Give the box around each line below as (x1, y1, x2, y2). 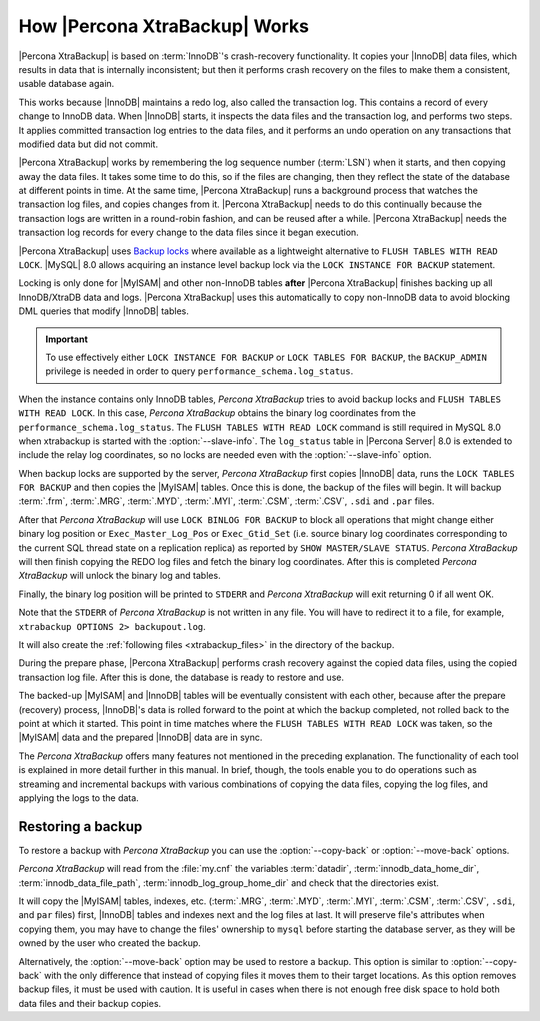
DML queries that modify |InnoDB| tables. (18, 305, 190, 317)
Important (45, 333, 89, 345)
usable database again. (18, 78, 115, 90)
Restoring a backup (18, 818, 143, 835)
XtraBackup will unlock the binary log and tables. (18, 570, 221, 582)
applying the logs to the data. (18, 791, 139, 804)
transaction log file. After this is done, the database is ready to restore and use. (18, 671, 345, 683)
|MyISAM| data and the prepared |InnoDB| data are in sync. (18, 731, 263, 744)
